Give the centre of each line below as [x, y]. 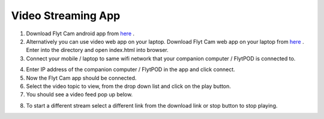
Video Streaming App [66, 16]
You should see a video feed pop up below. [79, 94]
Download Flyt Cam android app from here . [80, 33]
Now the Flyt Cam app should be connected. [81, 78]
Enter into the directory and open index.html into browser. [97, 50]
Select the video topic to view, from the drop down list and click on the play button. [128, 86]
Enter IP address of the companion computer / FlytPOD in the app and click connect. [130, 69]
